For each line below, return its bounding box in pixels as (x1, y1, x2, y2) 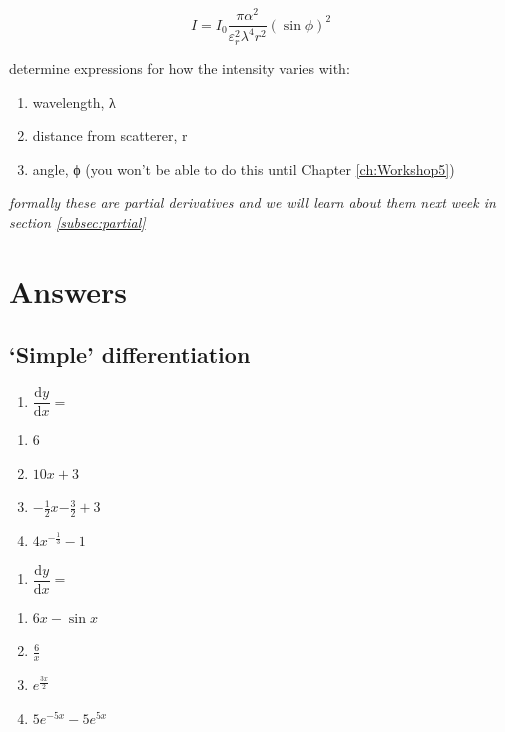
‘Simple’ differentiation (9, 339, 251, 370)
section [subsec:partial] (9, 211, 146, 232)
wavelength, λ (32, 91, 116, 112)
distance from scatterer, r (32, 125, 188, 146)
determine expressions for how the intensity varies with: (9, 57, 350, 78)
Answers (9, 270, 128, 311)
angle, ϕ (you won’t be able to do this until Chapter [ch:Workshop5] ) (32, 158, 455, 179)
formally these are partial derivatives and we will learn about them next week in (9, 192, 496, 213)
